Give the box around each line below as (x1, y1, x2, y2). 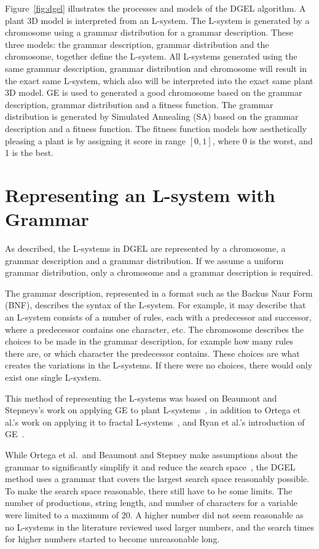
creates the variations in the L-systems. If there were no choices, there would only (5, 359, 313, 372)
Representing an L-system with (5, 182, 275, 207)
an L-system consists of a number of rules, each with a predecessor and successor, (5, 311, 312, 323)
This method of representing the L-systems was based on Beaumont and (5, 391, 277, 404)
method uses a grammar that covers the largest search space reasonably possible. (5, 472, 310, 485)
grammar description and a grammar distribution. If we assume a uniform (5, 254, 284, 267)
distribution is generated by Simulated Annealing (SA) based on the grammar (5, 110, 299, 123)
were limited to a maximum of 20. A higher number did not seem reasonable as (5, 508, 304, 521)
